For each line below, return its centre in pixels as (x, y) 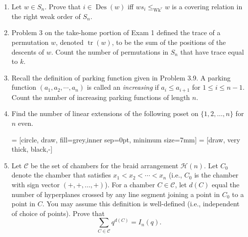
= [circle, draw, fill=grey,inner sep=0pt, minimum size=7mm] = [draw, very (126, 139)
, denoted (70, 42)
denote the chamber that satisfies (61, 175)
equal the (225, 184)
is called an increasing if (123, 87)
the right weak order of (46, 16)
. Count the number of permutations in (110, 51)
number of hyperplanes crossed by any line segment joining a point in (116, 194)
